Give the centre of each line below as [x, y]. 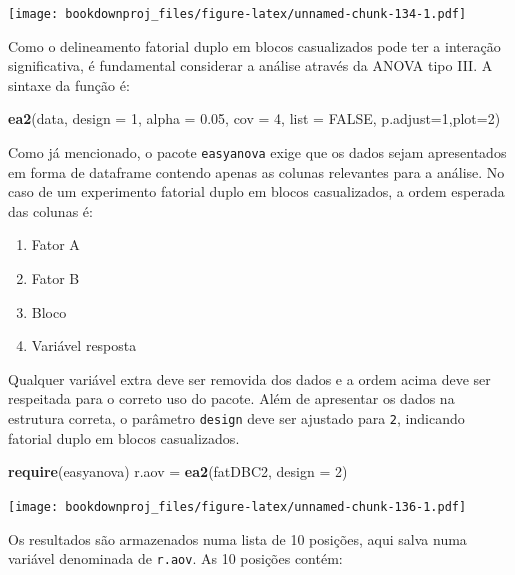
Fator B [55, 278]
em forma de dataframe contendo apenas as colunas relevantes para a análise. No [256, 171]
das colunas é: [50, 210]
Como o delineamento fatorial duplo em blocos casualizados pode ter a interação [254, 45]
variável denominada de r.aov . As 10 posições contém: [175, 558]
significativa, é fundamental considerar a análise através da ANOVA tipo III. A [250, 65]
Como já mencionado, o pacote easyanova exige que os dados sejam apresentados [257, 152]
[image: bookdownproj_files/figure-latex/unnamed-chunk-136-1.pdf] [237, 506]
